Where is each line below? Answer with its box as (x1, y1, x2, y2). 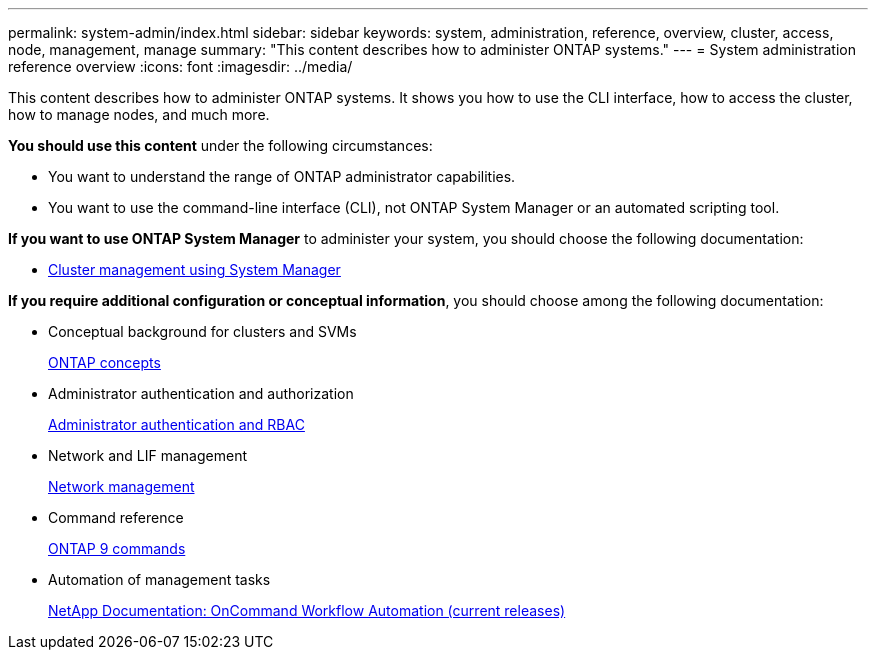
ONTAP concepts (48, 354, 161, 371)
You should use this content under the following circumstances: (8, 137, 433, 154)
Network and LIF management (48, 447, 248, 464)
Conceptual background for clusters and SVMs (48, 323, 357, 340)
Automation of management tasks (48, 571, 271, 588)
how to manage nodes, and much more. (8, 106, 270, 123)
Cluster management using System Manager (48, 261, 341, 278)
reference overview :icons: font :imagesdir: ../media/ (8, 58, 353, 75)
